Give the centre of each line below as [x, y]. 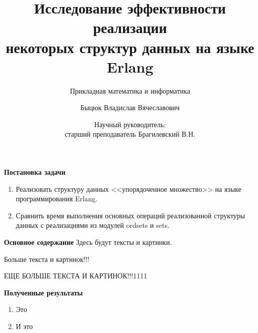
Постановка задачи [35, 172]
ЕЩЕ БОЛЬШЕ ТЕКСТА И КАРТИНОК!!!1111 [76, 276]
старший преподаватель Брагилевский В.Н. [130, 134]
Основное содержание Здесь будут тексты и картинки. [88, 242]
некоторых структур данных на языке [130, 47]
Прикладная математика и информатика [130, 90]
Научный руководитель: [130, 124]
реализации [130, 27]
